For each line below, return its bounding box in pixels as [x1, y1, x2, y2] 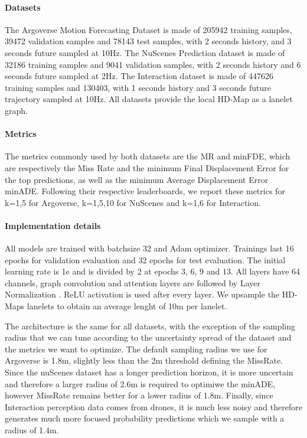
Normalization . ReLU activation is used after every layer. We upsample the [5, 288, 280, 300]
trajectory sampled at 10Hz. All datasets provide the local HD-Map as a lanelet [5, 93, 293, 105]
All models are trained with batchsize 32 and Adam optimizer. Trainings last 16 [5, 242, 294, 254]
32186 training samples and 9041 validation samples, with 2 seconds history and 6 [5, 58, 301, 70]
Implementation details [5, 219, 101, 231]
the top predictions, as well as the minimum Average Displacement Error [5, 173, 269, 185]
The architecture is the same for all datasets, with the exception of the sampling [5, 319, 296, 332]
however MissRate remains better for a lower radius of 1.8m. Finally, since [5, 389, 273, 401]
